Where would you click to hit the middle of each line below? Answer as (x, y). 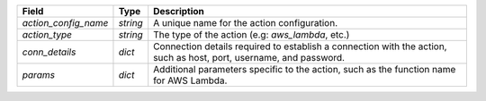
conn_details (49, 52)
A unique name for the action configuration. (245, 23)
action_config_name (65, 23)
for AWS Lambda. (190, 80)
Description (179, 11)
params (39, 75)
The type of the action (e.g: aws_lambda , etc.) (252, 34)
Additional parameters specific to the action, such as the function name (305, 69)
